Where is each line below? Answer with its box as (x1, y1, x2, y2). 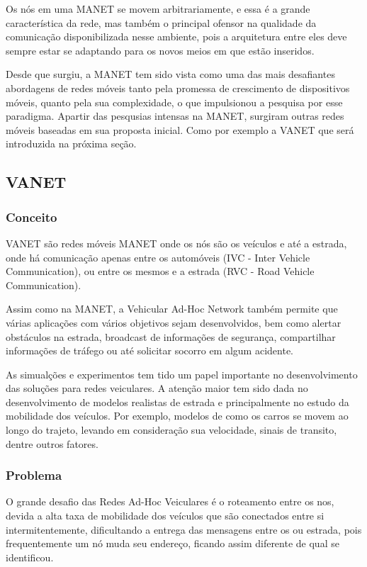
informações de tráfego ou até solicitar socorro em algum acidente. (6, 343, 293, 358)
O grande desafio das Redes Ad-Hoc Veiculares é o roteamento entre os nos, (6, 494, 334, 509)
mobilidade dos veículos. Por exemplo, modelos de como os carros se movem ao (6, 408, 349, 423)
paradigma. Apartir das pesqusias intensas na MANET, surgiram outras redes (6, 108, 344, 123)
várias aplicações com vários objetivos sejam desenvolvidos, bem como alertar (6, 315, 341, 330)
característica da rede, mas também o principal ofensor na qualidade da (6, 15, 317, 30)
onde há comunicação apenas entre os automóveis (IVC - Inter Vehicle (6, 249, 310, 264)
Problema (6, 466, 62, 484)
